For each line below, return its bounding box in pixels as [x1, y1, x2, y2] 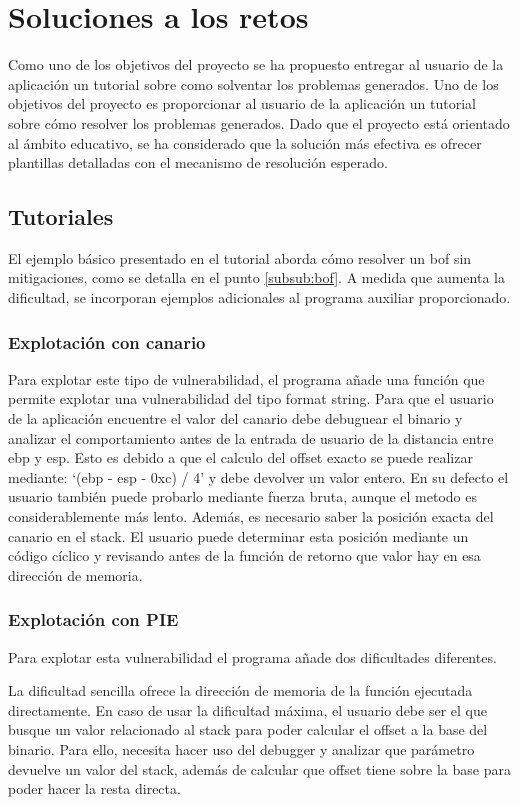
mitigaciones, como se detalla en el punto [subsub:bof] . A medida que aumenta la [8, 267, 505, 288]
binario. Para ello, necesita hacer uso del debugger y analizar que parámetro [8, 739, 475, 760]
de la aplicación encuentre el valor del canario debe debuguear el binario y [8, 408, 463, 429]
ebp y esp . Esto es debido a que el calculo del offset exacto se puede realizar [8, 447, 473, 468]
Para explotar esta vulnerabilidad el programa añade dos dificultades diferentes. [8, 646, 497, 667]
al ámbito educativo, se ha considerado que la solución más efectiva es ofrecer [8, 132, 482, 153]
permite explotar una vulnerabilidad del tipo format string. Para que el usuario [8, 388, 494, 409]
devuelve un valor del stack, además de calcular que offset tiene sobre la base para [8, 758, 511, 779]
